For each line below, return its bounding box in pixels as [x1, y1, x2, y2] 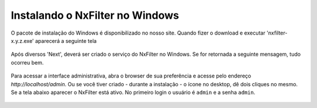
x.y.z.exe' [11, 37, 35, 44]
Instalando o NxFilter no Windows [11, 9, 179, 22]
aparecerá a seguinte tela [35, 37, 97, 44]
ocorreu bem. [11, 59, 44, 66]
